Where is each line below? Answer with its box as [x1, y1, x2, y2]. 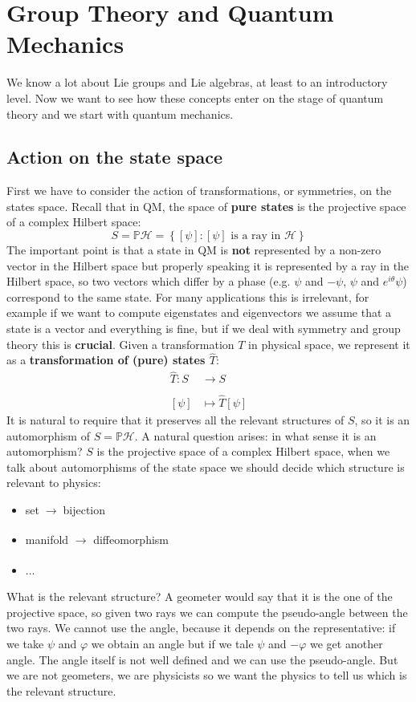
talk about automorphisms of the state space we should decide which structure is [6, 458, 405, 475]
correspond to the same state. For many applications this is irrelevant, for [6, 288, 369, 305]
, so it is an [354, 411, 410, 428]
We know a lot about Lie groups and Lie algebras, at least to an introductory [6, 74, 388, 91]
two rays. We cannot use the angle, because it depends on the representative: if [6, 619, 396, 636]
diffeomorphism [93, 531, 169, 548]
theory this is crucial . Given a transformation [6, 335, 235, 352]
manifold [25, 531, 69, 548]
